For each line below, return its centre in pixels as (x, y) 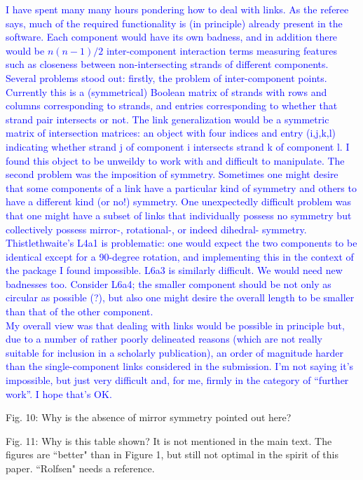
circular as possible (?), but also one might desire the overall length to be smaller (180, 297)
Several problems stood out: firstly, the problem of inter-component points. (166, 77)
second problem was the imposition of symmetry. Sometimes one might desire (172, 174)
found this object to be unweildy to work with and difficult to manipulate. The (175, 160)
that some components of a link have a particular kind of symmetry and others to (181, 187)
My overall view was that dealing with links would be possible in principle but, (175, 325)
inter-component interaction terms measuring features (222, 50)
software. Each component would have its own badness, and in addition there (172, 37)
